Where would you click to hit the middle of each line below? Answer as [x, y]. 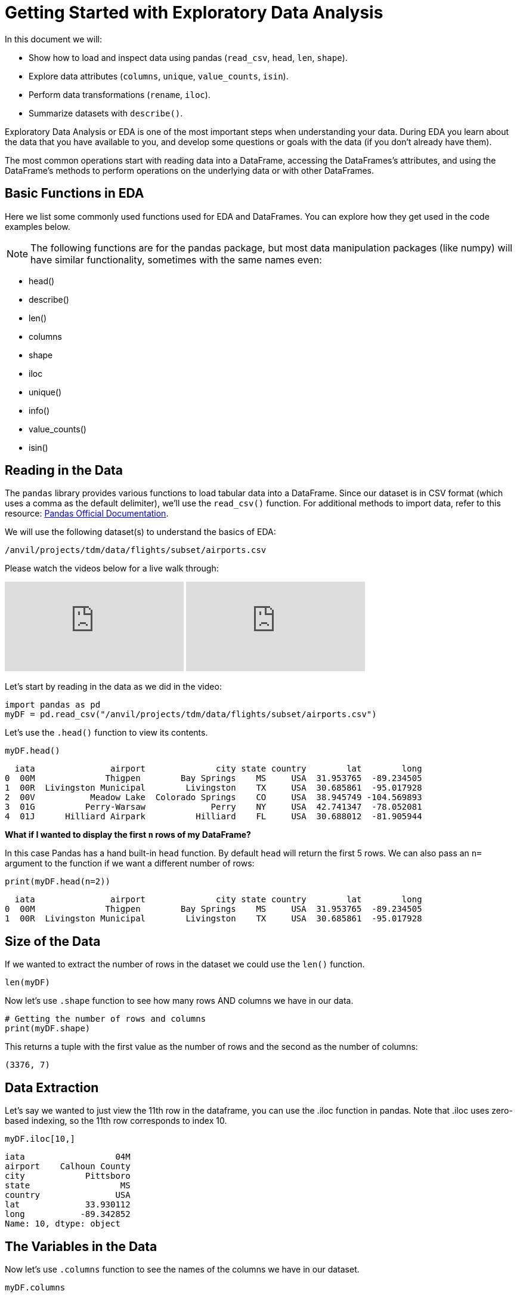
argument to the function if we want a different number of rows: [130, 863]
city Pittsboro [68, 1176]
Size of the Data [53, 941]
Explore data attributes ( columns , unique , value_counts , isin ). [159, 76]
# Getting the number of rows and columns [106, 1019]
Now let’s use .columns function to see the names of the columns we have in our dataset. [182, 1269]
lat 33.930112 [68, 1205]
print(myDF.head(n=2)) [58, 882]
